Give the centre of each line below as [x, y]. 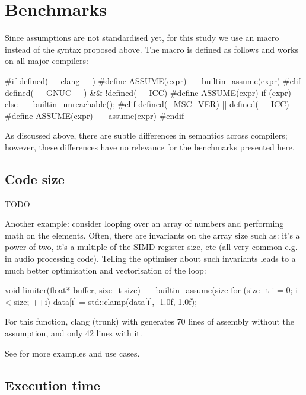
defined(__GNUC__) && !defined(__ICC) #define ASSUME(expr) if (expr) [148, 92]
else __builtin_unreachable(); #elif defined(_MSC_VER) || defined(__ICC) [147, 104]
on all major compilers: [47, 61]
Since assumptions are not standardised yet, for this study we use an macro [142, 38]
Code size [35, 179]
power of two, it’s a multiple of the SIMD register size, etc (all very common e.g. [151, 247]
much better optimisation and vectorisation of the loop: [106, 270]
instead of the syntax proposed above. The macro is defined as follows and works [152, 49]
